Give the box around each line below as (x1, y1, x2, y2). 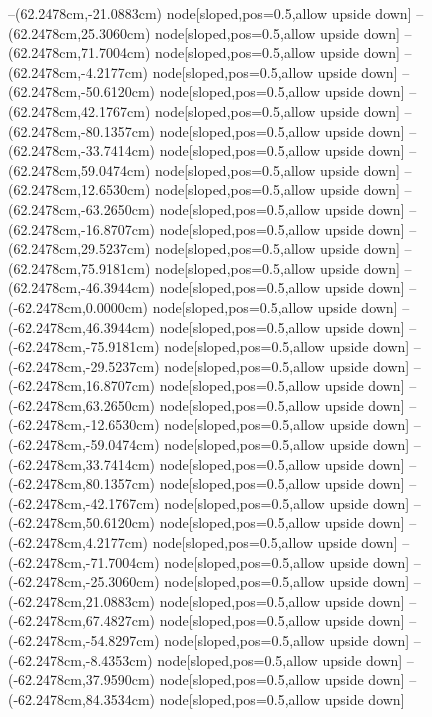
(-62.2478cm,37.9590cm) (8, 669, 155, 690)
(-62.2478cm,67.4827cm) (8, 610, 155, 631)
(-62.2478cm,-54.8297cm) (8, 630, 160, 650)
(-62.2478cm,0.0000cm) (8, 296, 148, 317)
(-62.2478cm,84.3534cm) (8, 688, 155, 709)
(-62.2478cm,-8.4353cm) (8, 649, 153, 670)
